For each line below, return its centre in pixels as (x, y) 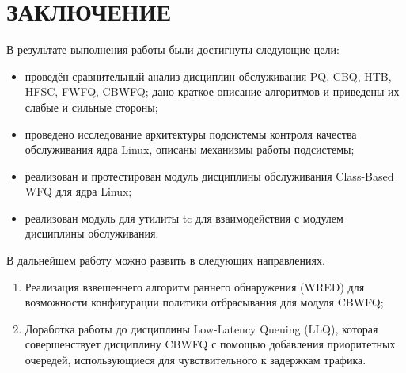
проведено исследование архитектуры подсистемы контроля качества (191, 133)
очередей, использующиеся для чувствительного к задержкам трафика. (195, 360)
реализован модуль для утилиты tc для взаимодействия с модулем (184, 217)
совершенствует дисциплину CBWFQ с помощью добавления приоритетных (210, 344)
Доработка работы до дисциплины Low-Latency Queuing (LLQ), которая (201, 328)
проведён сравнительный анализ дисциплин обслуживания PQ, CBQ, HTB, (208, 76)
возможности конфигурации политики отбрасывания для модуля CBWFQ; (204, 302)
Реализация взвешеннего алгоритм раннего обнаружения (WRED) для (195, 286)
